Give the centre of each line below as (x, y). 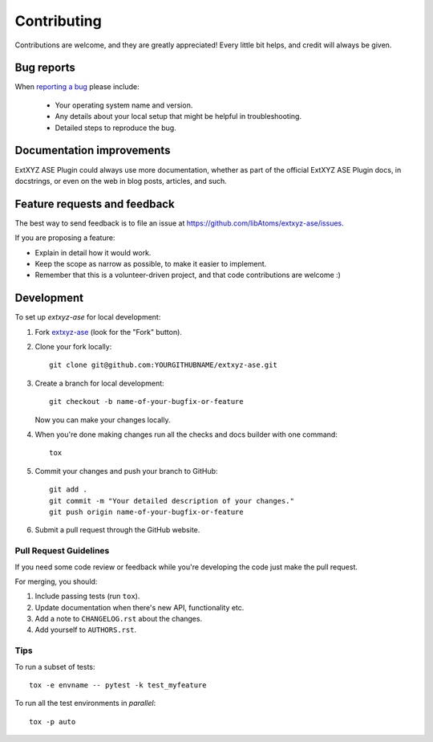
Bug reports (45, 68)
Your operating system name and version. (124, 105)
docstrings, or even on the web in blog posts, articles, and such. (121, 181)
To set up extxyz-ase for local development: (88, 317)
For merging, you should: (56, 581)
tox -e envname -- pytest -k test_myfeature (118, 685)
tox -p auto (53, 722)
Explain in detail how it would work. (93, 252)
